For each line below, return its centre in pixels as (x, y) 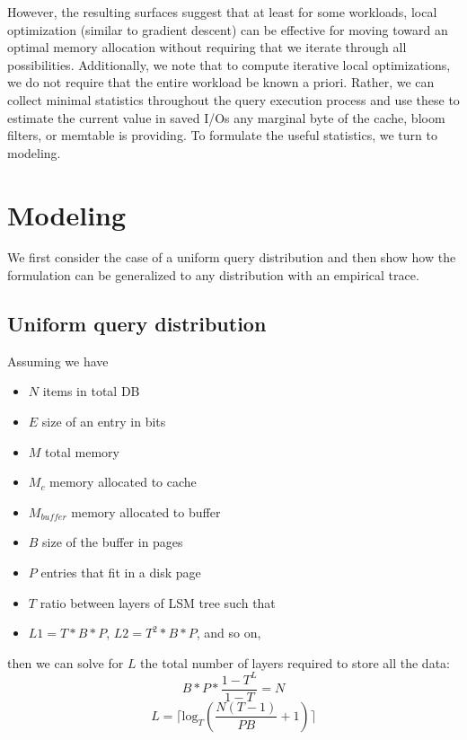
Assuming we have (58, 361)
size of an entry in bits (104, 422)
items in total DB (91, 391)
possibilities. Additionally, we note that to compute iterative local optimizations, (229, 64)
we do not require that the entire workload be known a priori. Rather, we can (221, 82)
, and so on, (229, 633)
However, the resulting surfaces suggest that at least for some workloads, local (222, 12)
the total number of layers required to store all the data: (295, 662)
